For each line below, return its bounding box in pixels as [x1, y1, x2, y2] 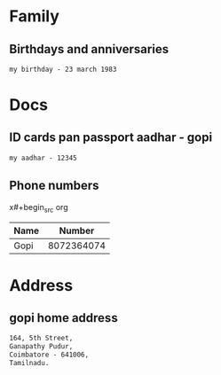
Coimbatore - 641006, [9, 350, 90, 360]
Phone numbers [9, 178, 99, 193]
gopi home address [9, 310, 118, 325]
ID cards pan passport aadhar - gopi [9, 130, 213, 145]
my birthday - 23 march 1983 [9, 65, 117, 74]
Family [9, 6, 60, 27]
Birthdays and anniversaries [9, 42, 170, 57]
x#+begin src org [9, 201, 68, 215]
